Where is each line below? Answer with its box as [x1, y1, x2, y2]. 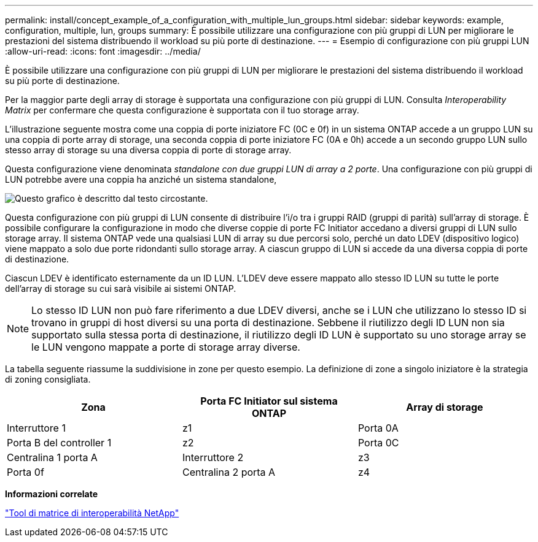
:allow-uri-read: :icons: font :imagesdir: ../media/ [5, 46, 201, 56]
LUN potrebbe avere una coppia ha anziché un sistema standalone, [5, 174, 277, 185]
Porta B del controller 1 [7, 437, 112, 449]
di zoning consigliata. [5, 374, 91, 384]
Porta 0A [357, 422, 399, 434]
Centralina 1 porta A [7, 451, 98, 464]
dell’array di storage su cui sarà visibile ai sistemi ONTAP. [5, 283, 236, 294]
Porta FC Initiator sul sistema [200, 395, 338, 407]
